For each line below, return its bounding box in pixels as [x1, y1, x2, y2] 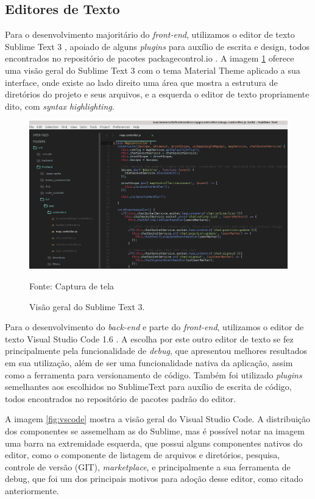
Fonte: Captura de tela [29, 280, 115, 292]
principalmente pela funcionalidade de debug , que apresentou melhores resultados [5, 344, 308, 357]
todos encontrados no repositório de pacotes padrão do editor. [5, 392, 236, 405]
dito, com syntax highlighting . [5, 99, 115, 112]
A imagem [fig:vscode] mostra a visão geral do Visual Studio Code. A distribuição [5, 412, 311, 425]
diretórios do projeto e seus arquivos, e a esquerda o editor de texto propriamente [5, 88, 310, 101]
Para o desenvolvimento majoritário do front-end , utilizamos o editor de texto [5, 28, 295, 41]
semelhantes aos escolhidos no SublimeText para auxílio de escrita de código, [5, 380, 292, 393]
